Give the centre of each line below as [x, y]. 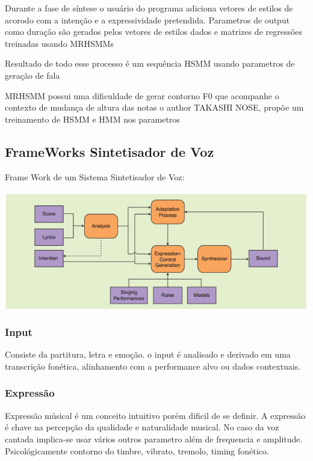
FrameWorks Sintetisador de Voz [110, 151]
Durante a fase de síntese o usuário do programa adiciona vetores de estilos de [149, 8]
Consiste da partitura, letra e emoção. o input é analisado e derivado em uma [148, 354]
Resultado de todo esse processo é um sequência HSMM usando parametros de [150, 63]
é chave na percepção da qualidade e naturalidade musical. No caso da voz [142, 427]
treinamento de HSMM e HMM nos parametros [92, 119]
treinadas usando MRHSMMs [59, 43]
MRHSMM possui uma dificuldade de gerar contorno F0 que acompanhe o [142, 95]
